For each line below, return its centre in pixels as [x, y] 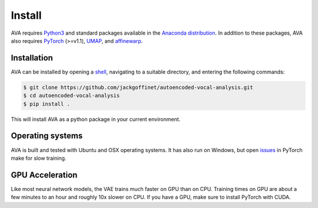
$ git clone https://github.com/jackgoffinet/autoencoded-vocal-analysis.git [138, 87]
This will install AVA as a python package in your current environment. [96, 119]
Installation [32, 58]
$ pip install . [47, 104]
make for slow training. [39, 158]
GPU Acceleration [44, 175]
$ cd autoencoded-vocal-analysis [72, 96]
